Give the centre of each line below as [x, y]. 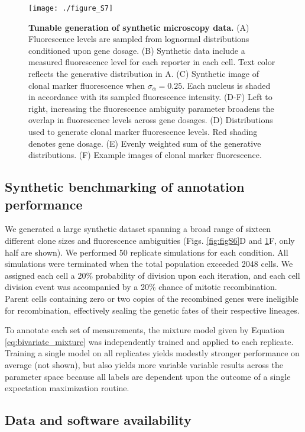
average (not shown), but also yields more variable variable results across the [144, 364]
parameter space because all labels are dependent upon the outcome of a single [148, 376]
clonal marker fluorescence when [87, 85]
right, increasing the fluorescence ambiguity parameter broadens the [151, 108]
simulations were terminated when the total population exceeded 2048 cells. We [149, 264]
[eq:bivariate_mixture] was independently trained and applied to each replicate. [149, 341]
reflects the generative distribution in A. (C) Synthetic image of [144, 74]
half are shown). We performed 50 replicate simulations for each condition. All [147, 252]
